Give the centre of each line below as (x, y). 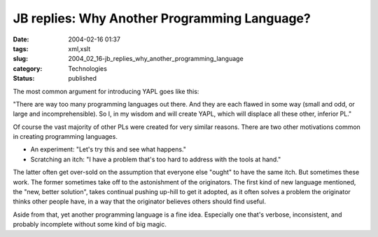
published (83, 79)
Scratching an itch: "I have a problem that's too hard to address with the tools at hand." (156, 159)
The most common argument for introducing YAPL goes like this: (106, 91)
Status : (24, 79)
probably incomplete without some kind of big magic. (90, 224)
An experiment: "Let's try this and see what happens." (108, 149)
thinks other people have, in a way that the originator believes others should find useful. (139, 202)
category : (28, 68)
